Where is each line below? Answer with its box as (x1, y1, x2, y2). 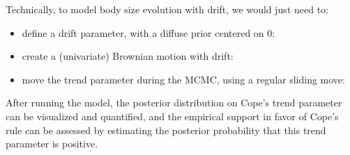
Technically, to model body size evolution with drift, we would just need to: (6, 2, 328, 16)
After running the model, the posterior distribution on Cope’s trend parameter (6, 95, 342, 110)
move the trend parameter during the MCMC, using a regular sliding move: (22, 72, 345, 86)
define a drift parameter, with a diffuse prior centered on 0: (22, 25, 275, 40)
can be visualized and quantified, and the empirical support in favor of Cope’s (6, 108, 339, 123)
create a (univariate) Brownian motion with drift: (22, 49, 234, 63)
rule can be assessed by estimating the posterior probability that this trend (6, 122, 326, 137)
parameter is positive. (6, 136, 98, 151)
